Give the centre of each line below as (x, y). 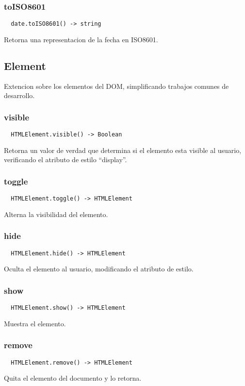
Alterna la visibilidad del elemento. (56, 214)
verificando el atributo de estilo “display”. (65, 159)
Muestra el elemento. (35, 323)
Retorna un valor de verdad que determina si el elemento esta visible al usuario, (123, 150)
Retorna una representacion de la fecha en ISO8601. (81, 39)
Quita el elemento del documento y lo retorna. (73, 378)
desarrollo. (19, 95)
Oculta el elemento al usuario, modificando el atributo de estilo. (99, 269)
